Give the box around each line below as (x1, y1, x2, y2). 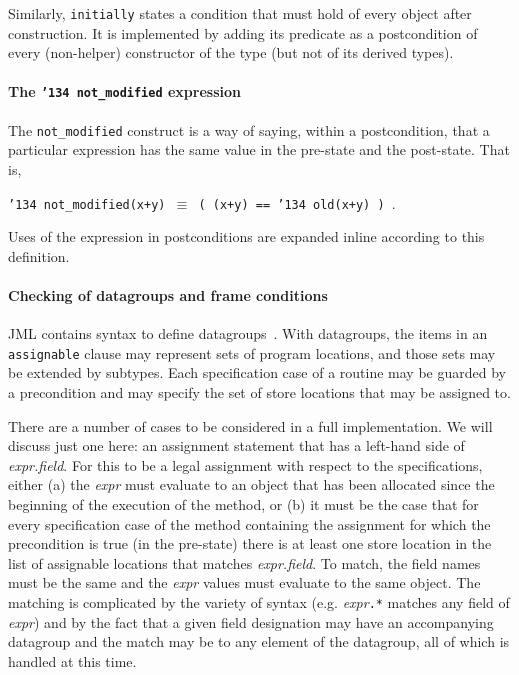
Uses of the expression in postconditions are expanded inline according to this (8, 226, 485, 247)
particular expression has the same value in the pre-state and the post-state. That (8, 139, 510, 160)
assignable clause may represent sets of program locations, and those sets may (8, 342, 496, 363)
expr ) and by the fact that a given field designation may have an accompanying (8, 611, 494, 632)
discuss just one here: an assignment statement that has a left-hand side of (8, 435, 465, 456)
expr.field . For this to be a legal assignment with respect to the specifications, (8, 454, 483, 475)
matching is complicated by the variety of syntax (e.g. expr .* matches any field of (8, 591, 510, 612)
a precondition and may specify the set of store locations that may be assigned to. (8, 382, 511, 403)
